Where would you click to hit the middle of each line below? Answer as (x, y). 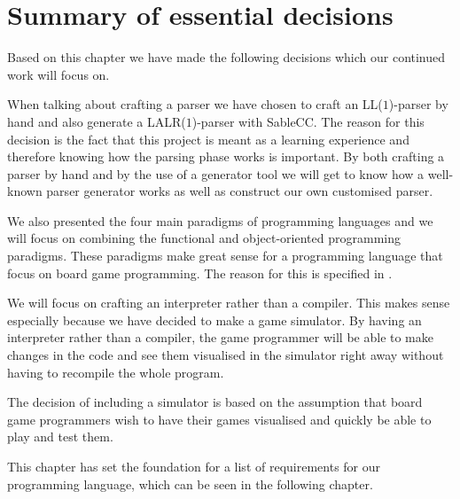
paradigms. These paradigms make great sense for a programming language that (225, 256)
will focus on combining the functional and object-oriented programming (204, 238)
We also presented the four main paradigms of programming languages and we (220, 220)
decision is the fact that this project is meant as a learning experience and (208, 139)
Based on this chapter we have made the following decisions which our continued (226, 57)
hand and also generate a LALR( (97, 121)
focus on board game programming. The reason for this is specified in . (200, 273)
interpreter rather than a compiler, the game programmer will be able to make (220, 337)
